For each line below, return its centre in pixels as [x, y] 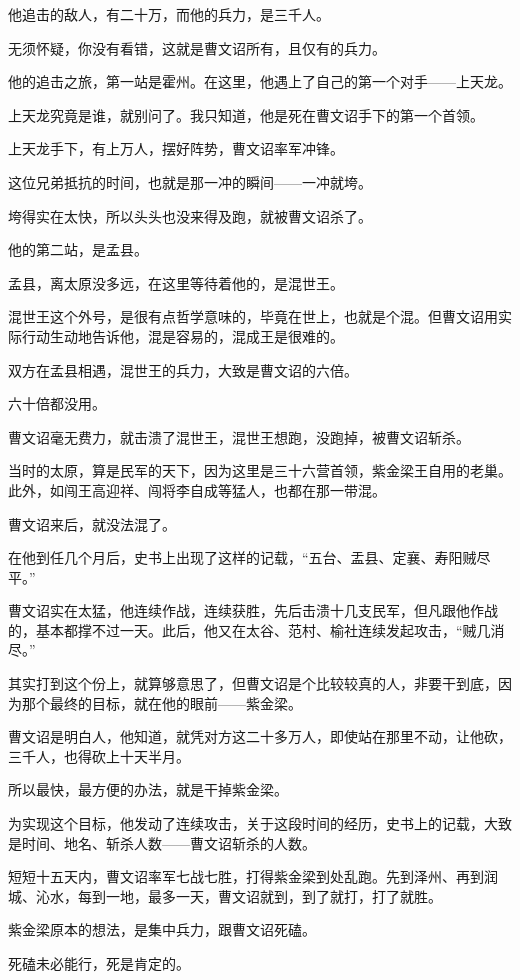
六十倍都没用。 [57, 403]
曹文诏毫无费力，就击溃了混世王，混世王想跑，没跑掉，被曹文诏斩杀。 [239, 436]
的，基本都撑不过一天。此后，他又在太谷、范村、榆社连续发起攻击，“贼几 [249, 629]
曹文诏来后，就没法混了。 [92, 523]
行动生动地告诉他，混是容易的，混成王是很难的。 [182, 335]
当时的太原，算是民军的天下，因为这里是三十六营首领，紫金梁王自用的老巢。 [260, 470]
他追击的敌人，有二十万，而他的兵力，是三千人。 [169, 14]
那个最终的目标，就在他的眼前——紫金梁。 [161, 702]
